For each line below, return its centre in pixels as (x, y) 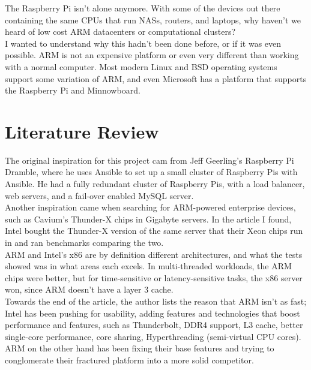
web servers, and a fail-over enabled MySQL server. (99, 195)
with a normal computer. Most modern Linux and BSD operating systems (141, 66)
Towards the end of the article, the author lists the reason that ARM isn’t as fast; (156, 301)
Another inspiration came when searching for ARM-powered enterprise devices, (150, 207)
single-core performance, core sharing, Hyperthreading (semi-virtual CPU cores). (153, 336)
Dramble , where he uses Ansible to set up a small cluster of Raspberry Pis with (151, 172)
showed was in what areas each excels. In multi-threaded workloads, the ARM (148, 266)
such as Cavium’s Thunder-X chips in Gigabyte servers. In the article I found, (148, 219)
